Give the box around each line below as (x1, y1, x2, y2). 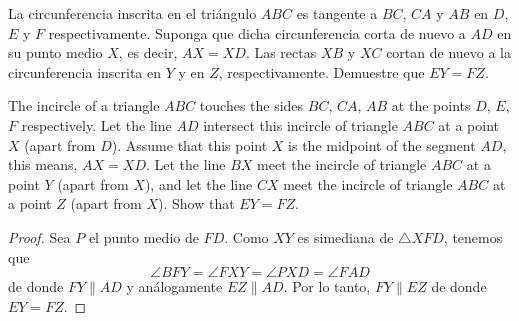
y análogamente (126, 276, 223, 297)
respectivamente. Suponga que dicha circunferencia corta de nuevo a (48, 22, 466, 43)
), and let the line (144, 173, 253, 194)
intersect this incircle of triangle (203, 114, 398, 135)
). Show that (157, 193, 235, 214)
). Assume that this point (111, 134, 268, 155)
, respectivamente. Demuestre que (218, 61, 425, 82)
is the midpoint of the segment (288, 134, 476, 155)
